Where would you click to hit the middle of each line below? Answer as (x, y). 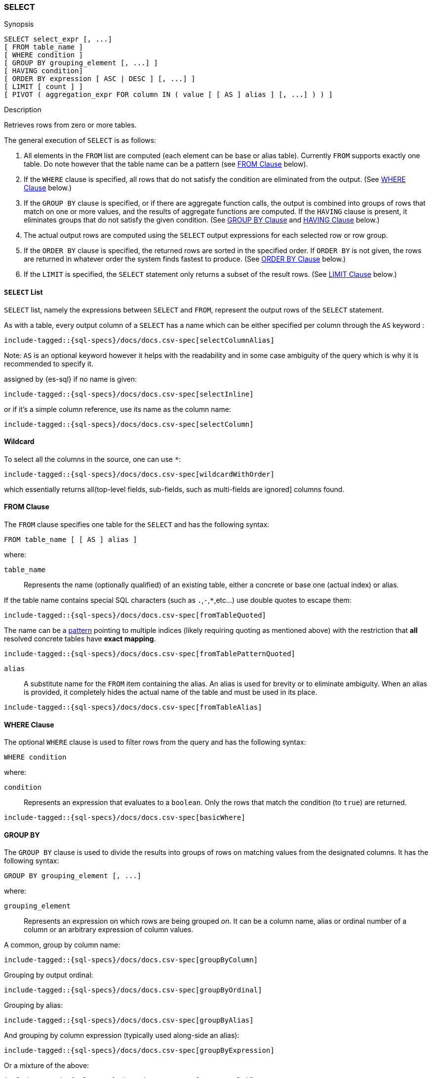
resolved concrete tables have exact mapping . (80, 639)
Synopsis (19, 24)
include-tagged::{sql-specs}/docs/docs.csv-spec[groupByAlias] (129, 1020)
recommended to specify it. (49, 363)
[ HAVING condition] (44, 71)
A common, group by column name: (62, 945)
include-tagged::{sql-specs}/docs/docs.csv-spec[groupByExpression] (139, 1051)
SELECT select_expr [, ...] (58, 39)
